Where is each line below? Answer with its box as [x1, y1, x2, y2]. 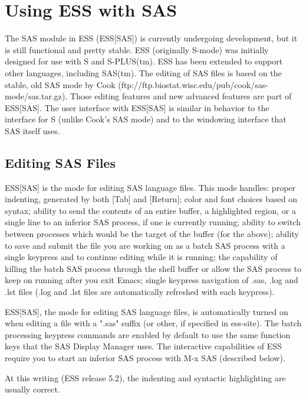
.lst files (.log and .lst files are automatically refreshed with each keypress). [5, 286, 275, 298]
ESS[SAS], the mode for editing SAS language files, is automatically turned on [5, 305, 288, 317]
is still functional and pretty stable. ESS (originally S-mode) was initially [5, 43, 269, 56]
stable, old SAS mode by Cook [5, 78, 116, 90]
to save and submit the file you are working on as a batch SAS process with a [5, 239, 285, 251]
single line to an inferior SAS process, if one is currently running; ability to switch [5, 216, 301, 228]
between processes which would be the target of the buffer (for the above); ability [5, 228, 299, 240]
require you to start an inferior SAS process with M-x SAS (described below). [5, 351, 285, 364]
